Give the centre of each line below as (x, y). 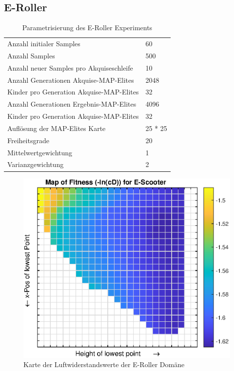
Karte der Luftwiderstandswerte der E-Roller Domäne (104, 364)
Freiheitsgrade (28, 140)
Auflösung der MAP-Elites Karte (57, 128)
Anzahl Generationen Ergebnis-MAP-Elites (72, 104)
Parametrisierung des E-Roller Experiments (87, 28)
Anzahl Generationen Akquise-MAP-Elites (71, 80)
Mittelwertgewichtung (40, 152)
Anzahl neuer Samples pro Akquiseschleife (70, 67)
